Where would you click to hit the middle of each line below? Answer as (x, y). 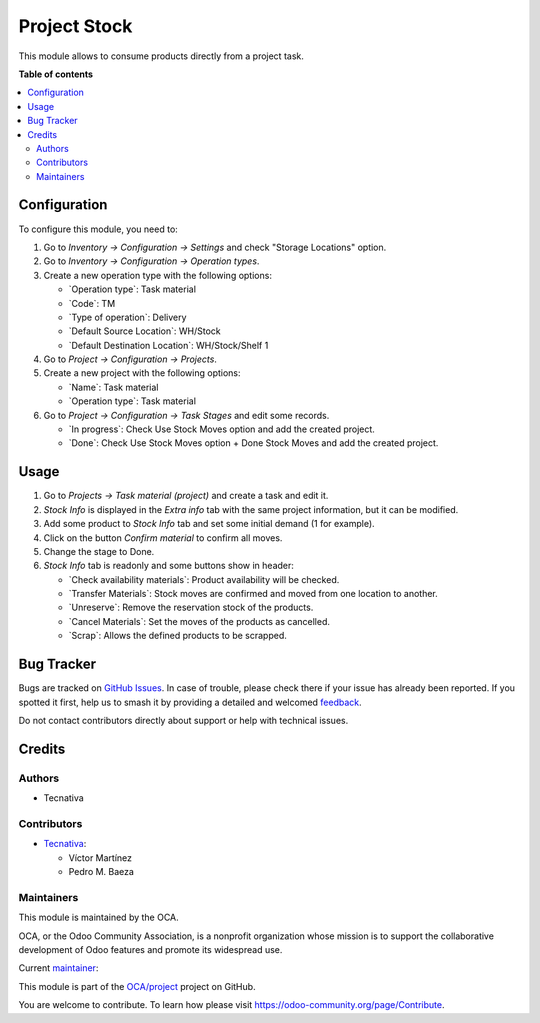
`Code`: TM (92, 303)
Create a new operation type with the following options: (157, 275)
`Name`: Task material (113, 387)
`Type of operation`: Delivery (127, 317)
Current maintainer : (58, 968)
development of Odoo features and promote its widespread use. (150, 949)
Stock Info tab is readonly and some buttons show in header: (169, 566)
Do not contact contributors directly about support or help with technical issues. (183, 720)
